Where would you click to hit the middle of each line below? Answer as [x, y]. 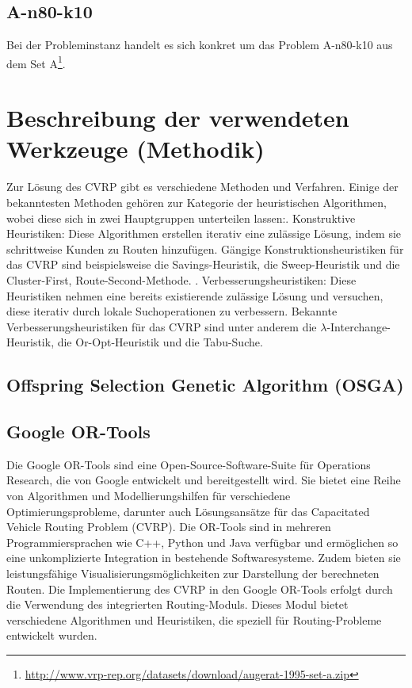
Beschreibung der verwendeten [178, 118]
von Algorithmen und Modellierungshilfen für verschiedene [149, 496]
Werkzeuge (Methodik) [135, 149]
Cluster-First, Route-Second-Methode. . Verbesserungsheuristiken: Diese [181, 279]
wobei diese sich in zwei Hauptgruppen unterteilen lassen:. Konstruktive [181, 218]
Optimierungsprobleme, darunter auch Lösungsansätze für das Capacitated [188, 511]
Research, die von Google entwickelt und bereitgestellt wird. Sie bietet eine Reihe [204, 480]
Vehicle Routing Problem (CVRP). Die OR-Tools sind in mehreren [169, 527]
